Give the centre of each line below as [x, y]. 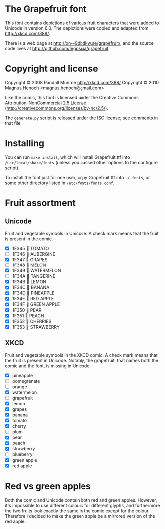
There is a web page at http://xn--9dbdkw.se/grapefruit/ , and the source [80, 43]
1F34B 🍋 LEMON [29, 282]
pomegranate [26, 381]
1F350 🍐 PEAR [27, 310]
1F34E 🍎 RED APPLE [33, 299]
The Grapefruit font [46, 9]
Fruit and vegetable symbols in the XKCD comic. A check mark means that [81, 355]
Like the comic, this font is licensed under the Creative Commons [72, 97]
